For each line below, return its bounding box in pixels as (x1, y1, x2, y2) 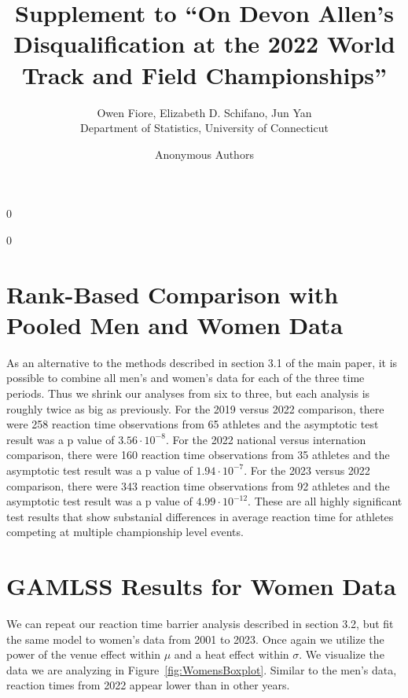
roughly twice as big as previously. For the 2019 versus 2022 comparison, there (6, 400, 384, 417)
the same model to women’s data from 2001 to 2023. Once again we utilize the (6, 630, 384, 647)
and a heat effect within (174, 646, 289, 663)
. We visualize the (299, 646, 384, 663)
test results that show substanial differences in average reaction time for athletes (6, 508, 394, 524)
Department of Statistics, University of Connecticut (80, 119, 329, 136)
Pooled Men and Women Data (6, 308, 344, 340)
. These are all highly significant (248, 493, 402, 509)
